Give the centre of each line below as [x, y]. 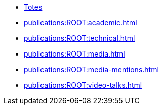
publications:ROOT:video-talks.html [83, 85]
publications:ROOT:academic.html [80, 22]
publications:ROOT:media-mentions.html [91, 69]
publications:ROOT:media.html [74, 54]
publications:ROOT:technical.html [79, 38]
